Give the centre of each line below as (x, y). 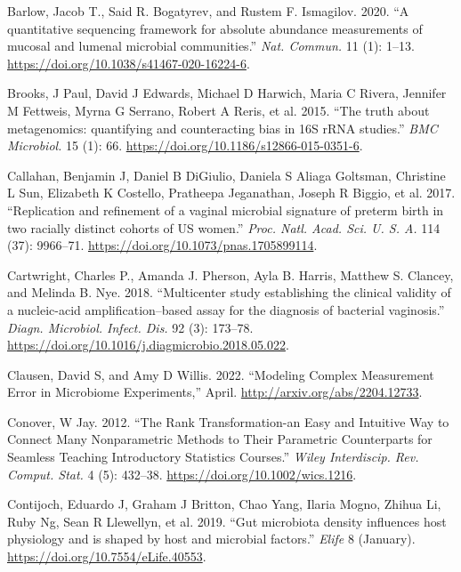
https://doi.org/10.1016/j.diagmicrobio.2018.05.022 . (148, 345)
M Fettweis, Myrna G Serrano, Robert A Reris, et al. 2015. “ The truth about (218, 110)
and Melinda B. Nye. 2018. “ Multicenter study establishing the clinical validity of (229, 292)
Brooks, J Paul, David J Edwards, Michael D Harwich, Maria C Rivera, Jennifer (227, 93)
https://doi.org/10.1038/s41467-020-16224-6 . (129, 63)
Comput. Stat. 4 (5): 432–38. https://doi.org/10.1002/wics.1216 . (182, 474)
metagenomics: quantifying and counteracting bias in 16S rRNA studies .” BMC (222, 128)
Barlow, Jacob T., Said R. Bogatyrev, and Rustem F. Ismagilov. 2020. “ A (208, 11)
